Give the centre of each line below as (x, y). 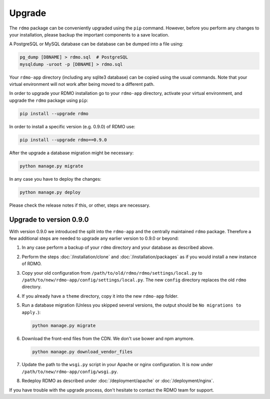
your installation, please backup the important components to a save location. (89, 34)
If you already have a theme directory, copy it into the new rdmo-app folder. (100, 296)
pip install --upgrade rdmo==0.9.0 (63, 140)
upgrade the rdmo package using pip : (49, 100)
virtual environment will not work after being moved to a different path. (82, 84)
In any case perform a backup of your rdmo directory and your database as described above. (118, 248)
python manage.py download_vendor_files (82, 352)
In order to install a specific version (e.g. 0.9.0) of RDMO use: (72, 126)
